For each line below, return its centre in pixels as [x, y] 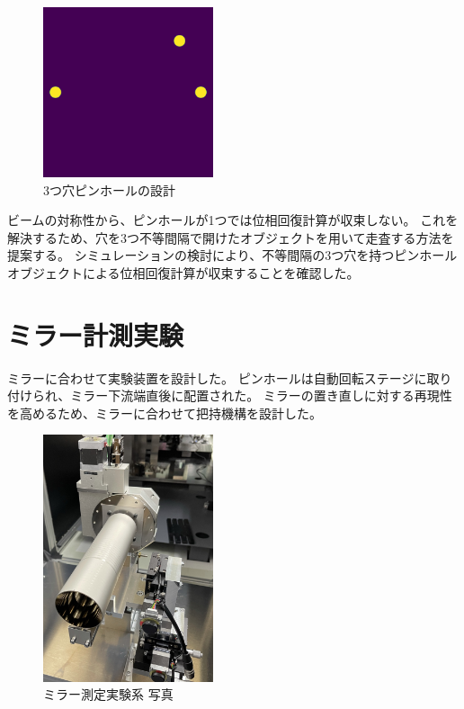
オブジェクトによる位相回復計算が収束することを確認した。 [183, 272]
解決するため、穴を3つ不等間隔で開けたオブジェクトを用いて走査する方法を [231, 237]
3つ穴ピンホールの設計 [109, 189]
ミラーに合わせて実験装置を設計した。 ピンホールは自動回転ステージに [217, 377]
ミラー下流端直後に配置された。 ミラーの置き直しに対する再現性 [261, 395]
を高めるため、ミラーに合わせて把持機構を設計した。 [165, 413]
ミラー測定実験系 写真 [108, 694]
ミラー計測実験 [96, 334]
